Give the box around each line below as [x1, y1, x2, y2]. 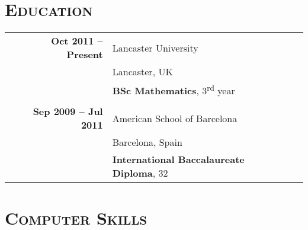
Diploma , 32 [112, 166, 168, 180]
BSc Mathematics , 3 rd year [112, 82, 235, 98]
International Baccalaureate [112, 152, 245, 167]
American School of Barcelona [112, 111, 238, 125]
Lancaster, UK [112, 65, 173, 79]
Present [66, 47, 103, 62]
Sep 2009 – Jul [33, 104, 103, 119]
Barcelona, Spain [112, 135, 182, 149]
